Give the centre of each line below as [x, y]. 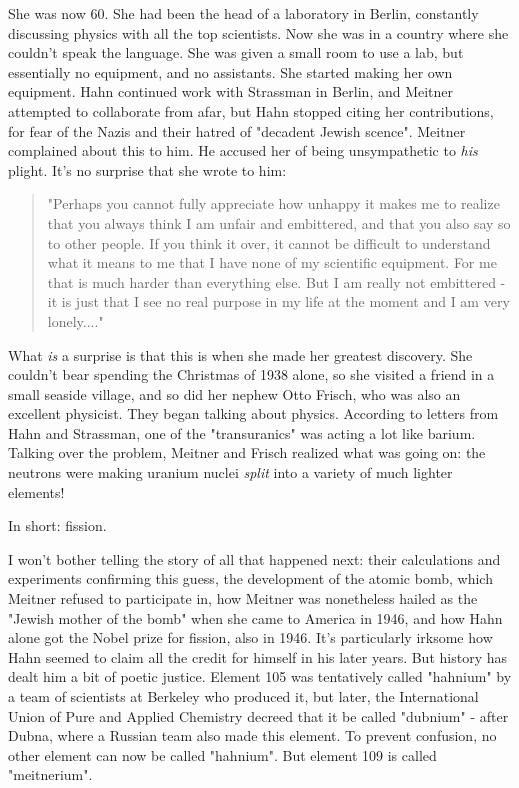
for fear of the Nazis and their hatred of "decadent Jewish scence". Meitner [237, 130]
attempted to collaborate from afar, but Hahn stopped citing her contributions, [251, 110]
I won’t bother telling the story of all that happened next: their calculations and [254, 558]
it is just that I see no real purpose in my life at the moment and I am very [278, 301]
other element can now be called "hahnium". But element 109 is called [222, 754]
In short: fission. [57, 525]
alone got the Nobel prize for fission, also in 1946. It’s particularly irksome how [250, 637]
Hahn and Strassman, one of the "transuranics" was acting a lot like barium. [242, 432]
